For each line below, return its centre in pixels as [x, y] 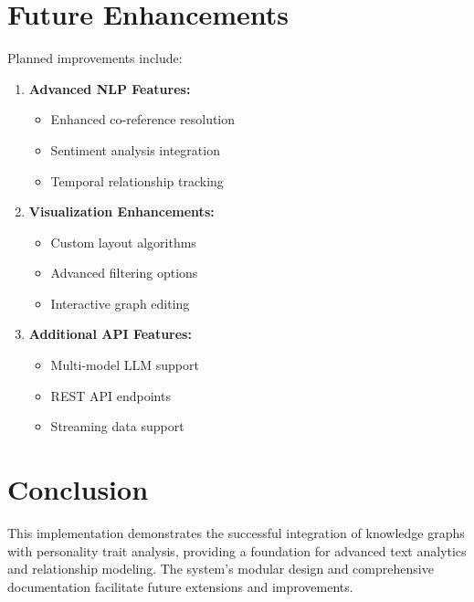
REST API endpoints [111, 395]
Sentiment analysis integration [135, 149]
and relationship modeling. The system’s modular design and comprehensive [221, 569]
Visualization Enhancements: [121, 211]
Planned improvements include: [95, 58]
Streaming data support [117, 426]
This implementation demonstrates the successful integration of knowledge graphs [236, 532]
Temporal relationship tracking [137, 180]
